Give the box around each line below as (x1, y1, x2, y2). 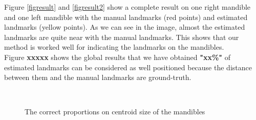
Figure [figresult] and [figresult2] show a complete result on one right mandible (4, 2, 251, 12)
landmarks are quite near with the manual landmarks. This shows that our (4, 31, 239, 42)
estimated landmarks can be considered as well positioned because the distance (4, 62, 252, 72)
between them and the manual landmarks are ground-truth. (4, 72, 191, 83)
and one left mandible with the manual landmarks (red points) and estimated (4, 11, 248, 22)
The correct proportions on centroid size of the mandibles (25, 106, 205, 117)
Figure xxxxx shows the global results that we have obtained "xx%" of (4, 51, 231, 62)
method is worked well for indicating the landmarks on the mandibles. (4, 42, 224, 52)
